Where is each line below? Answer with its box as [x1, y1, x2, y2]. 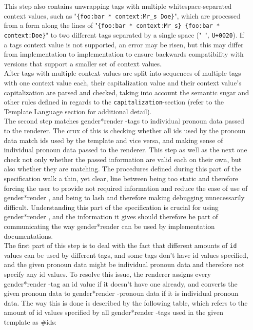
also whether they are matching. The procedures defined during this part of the [4, 164, 241, 174]
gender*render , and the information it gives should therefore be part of [4, 211, 218, 222]
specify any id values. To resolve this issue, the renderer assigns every [4, 268, 211, 279]
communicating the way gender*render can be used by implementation [4, 221, 215, 231]
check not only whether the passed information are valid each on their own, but [4, 154, 242, 164]
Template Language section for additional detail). [4, 106, 152, 116]
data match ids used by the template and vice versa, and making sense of [4, 135, 223, 145]
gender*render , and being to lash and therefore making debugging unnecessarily [4, 192, 245, 203]
